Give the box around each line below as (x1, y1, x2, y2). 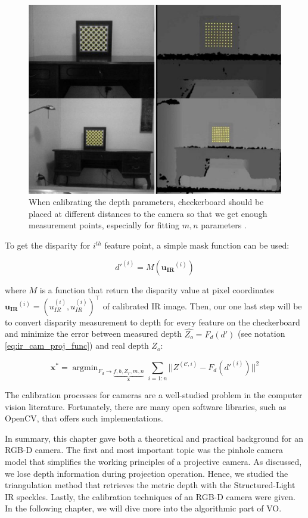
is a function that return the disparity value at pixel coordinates (39, 283, 274, 296)
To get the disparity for (5, 239, 91, 251)
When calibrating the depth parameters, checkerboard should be (29, 196, 264, 208)
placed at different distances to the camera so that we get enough (29, 207, 267, 219)
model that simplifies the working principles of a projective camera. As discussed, (5, 455, 302, 467)
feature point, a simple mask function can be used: (104, 239, 290, 251)
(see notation (238, 327, 285, 340)
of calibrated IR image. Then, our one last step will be (102, 299, 302, 312)
